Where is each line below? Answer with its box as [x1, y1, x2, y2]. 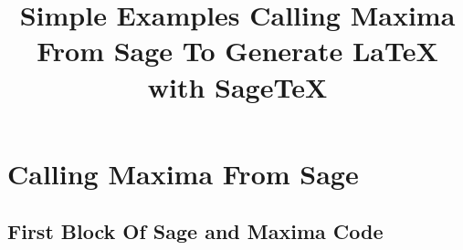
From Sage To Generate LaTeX [37, 32, 438, 69]
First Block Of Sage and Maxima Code [7, 217, 384, 245]
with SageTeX [147, 68, 328, 105]
